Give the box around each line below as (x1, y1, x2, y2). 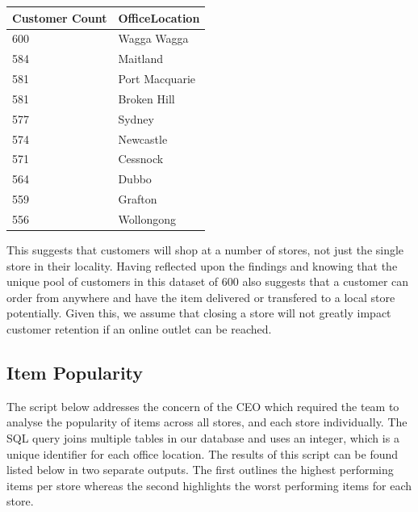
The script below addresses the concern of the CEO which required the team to (6, 397, 399, 414)
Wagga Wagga (118, 30, 189, 47)
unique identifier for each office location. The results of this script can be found (6, 445, 399, 462)
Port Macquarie (118, 70, 195, 87)
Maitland (118, 50, 164, 67)
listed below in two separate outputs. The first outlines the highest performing (6, 461, 394, 478)
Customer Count (12, 9, 107, 26)
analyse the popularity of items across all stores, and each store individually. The (6, 413, 408, 430)
